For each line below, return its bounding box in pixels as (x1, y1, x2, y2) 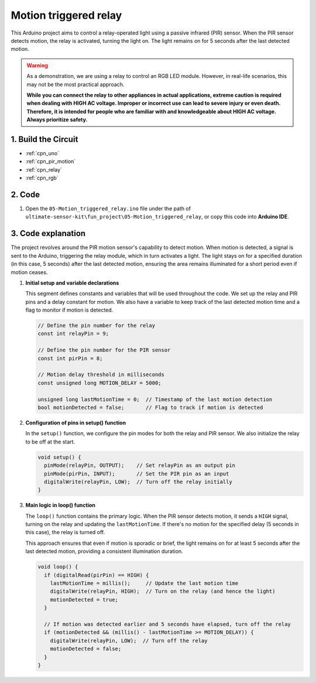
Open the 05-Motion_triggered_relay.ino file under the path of (25, 205, 191, 212)
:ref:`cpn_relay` (25, 166, 63, 173)
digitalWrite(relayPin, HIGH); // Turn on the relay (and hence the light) (50, 588, 276, 595)
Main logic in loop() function (25, 501, 96, 509)
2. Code (11, 189, 40, 199)
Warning (26, 62, 48, 69)
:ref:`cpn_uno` (25, 149, 60, 156)
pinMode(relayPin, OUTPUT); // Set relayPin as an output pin (44, 462, 236, 469)
